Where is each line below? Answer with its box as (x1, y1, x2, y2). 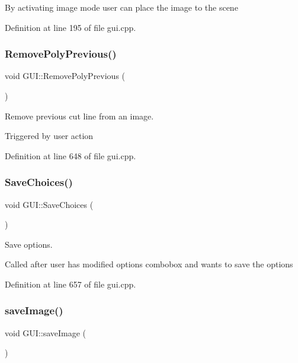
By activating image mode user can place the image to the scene (5, 1, 238, 13)
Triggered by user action (5, 130, 94, 142)
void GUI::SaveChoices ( (5, 198, 94, 210)
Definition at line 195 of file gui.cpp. (5, 21, 136, 33)
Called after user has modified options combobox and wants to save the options (5, 258, 293, 270)
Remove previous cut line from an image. (5, 109, 154, 122)
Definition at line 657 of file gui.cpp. (5, 277, 136, 290)
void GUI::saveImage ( (5, 326, 86, 339)
